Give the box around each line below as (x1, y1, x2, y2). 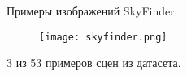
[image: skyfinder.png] (39, 31, 167, 43)
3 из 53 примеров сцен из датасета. (7, 54, 181, 71)
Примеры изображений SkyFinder (7, 2, 175, 19)
